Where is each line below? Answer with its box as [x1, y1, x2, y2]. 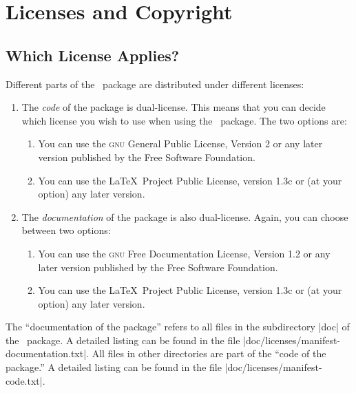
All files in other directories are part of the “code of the [92, 346, 326, 361]
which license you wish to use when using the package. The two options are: [21, 113, 347, 127]
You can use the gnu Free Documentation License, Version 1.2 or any [38, 246, 331, 260]
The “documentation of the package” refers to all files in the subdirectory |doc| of [6, 319, 350, 334]
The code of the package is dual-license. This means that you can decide [21, 100, 326, 114]
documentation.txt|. [6, 346, 89, 361]
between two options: [21, 223, 111, 237]
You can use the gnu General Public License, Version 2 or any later [38, 136, 323, 151]
